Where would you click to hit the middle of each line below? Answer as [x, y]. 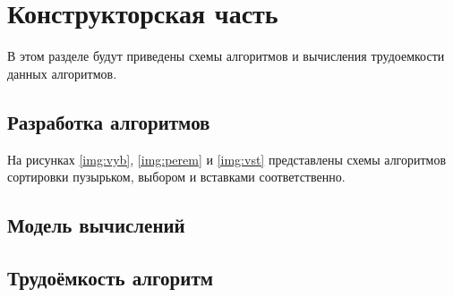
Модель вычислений [96, 225]
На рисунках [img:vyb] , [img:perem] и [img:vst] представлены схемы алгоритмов [227, 159]
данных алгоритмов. [62, 73]
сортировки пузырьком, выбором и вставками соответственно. [176, 177]
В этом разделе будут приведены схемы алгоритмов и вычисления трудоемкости [226, 56]
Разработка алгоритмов [109, 121]
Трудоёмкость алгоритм [111, 277]
